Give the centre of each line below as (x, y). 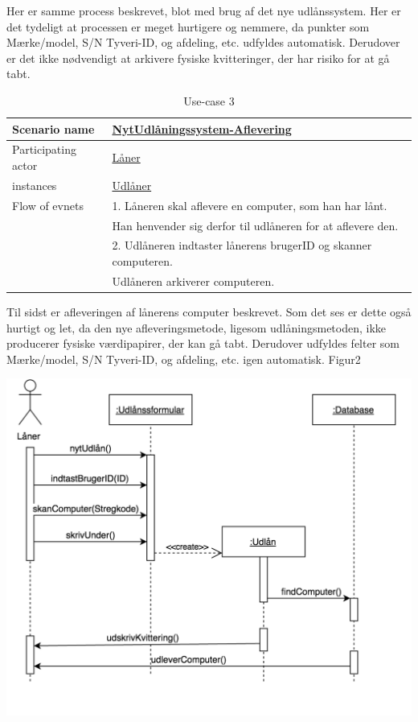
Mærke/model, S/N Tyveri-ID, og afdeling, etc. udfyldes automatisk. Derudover (203, 42)
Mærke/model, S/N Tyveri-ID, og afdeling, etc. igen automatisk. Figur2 (184, 359)
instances (35, 185)
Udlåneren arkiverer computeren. (193, 281)
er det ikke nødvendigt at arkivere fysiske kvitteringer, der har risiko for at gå (198, 58)
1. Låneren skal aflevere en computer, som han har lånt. (250, 205)
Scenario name (53, 128)
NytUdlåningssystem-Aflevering (202, 128)
